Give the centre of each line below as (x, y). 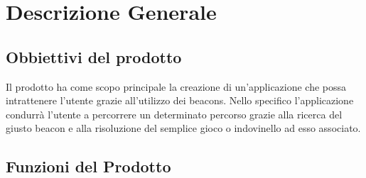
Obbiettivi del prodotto (94, 56)
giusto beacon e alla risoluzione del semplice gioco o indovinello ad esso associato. (183, 128)
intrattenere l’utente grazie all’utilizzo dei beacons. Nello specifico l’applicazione (180, 100)
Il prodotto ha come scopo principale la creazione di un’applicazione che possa (176, 86)
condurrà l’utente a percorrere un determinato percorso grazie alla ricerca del (174, 114)
